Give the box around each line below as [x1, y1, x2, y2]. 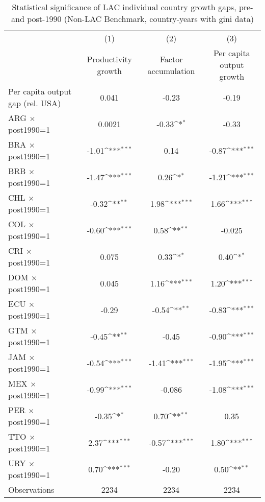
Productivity [87, 53, 132, 65]
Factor [160, 53, 183, 65]
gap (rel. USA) [8, 97, 61, 109]
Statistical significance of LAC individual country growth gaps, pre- [12, 1, 253, 13]
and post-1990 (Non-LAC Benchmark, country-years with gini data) [11, 13, 254, 25]
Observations [8, 484, 55, 495]
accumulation [147, 64, 195, 77]
